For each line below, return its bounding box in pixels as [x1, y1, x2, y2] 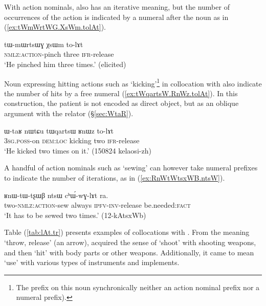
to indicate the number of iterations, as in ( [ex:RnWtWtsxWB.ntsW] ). [4, 172, 225, 183]
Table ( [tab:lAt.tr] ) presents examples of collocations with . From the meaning [4, 227, 250, 237]
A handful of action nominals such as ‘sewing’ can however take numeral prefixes [4, 162, 258, 173]
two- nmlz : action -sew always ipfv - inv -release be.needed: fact [4, 200, 191, 210]
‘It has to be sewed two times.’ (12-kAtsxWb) [4, 209, 146, 220]
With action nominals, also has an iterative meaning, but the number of [4, 2, 230, 12]
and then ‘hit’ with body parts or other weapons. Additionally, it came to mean [4, 247, 254, 257]
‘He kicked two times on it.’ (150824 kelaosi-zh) [4, 145, 151, 156]
